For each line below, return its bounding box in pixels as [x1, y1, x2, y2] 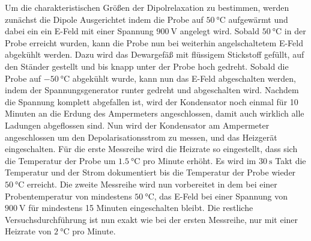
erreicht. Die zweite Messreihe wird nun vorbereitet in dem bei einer [27, 177, 277, 190]
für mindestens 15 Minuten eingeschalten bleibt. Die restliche [28, 201, 253, 214]
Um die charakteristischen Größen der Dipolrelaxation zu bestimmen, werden [5, 1, 289, 13]
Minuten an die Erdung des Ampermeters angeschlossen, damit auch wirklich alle [5, 107, 304, 120]
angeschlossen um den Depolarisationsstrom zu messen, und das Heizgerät [5, 130, 277, 143]
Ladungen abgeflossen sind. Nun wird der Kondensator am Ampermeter [5, 118, 270, 131]
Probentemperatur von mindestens [5, 189, 132, 202]
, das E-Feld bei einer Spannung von [154, 189, 288, 202]
